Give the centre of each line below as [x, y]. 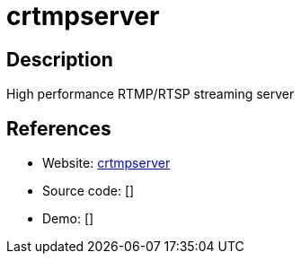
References [59, 128]
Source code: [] [89, 191]
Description [60, 59]
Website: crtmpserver [106, 163]
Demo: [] [68, 219]
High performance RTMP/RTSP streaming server [150, 94]
